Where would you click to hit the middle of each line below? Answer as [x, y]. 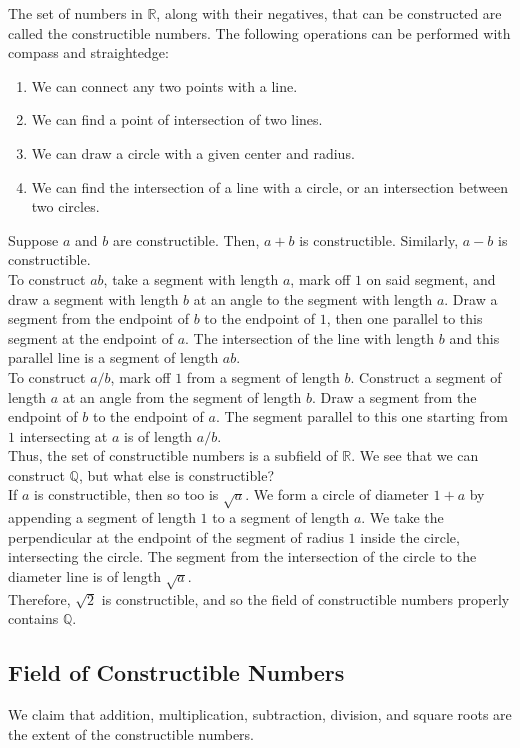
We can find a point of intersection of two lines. [177, 119]
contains [33, 618]
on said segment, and [431, 278]
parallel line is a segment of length [113, 357]
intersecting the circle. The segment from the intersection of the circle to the [242, 556]
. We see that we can [415, 455]
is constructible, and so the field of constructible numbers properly [305, 598]
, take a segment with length [191, 278]
